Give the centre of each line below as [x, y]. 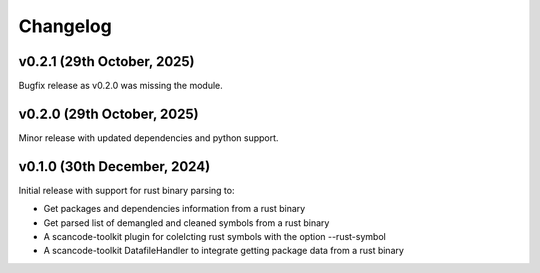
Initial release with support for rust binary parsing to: [126, 190]
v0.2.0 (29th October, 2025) [108, 113]
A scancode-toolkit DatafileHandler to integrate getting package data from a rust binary [224, 251]
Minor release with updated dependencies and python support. [148, 137]
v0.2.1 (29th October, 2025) [106, 61]
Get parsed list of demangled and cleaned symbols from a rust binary [186, 222]
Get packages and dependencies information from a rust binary [174, 209]
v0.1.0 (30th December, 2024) [114, 166]
